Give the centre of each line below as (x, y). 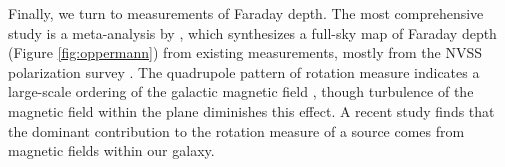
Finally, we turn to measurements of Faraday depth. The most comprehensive (246, 13)
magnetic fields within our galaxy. (111, 150)
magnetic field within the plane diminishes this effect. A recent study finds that (251, 110)
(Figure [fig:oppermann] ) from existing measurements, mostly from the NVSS (245, 52)
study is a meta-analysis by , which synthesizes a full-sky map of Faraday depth (252, 32)
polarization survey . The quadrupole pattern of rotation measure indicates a (244, 71)
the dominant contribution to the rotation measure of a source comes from (236, 130)
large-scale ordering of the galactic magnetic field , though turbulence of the (241, 91)
